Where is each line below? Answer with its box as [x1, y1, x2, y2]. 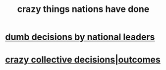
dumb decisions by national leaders [5, 31, 155, 43]
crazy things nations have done [17, 3, 150, 15]
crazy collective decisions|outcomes [5, 54, 161, 66]
